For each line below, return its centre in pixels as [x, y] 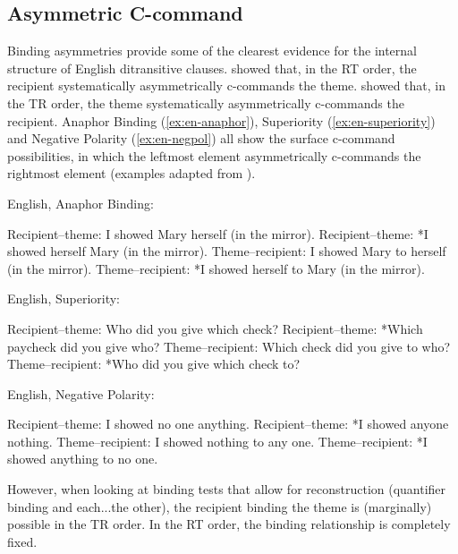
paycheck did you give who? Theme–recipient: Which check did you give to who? [229, 346]
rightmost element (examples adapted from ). [131, 173]
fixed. [22, 541]
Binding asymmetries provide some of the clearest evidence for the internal [212, 51]
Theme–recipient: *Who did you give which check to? [154, 364]
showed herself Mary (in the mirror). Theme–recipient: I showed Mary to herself [227, 251]
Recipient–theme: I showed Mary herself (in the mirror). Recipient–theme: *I [218, 233]
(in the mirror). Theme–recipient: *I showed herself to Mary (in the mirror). [216, 268]
